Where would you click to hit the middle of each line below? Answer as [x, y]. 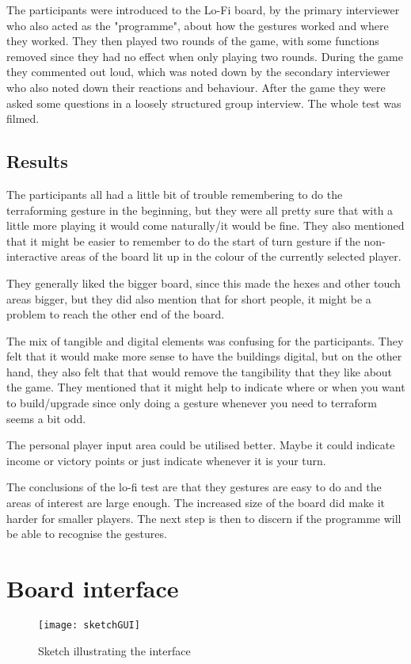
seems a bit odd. [46, 418]
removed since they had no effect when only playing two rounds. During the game [205, 56]
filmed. [23, 118]
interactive [32, 256]
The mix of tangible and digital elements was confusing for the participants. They [205, 340]
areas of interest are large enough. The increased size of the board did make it [196, 503]
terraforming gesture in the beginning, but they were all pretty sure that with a [200, 210]
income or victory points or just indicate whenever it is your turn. [166, 460]
